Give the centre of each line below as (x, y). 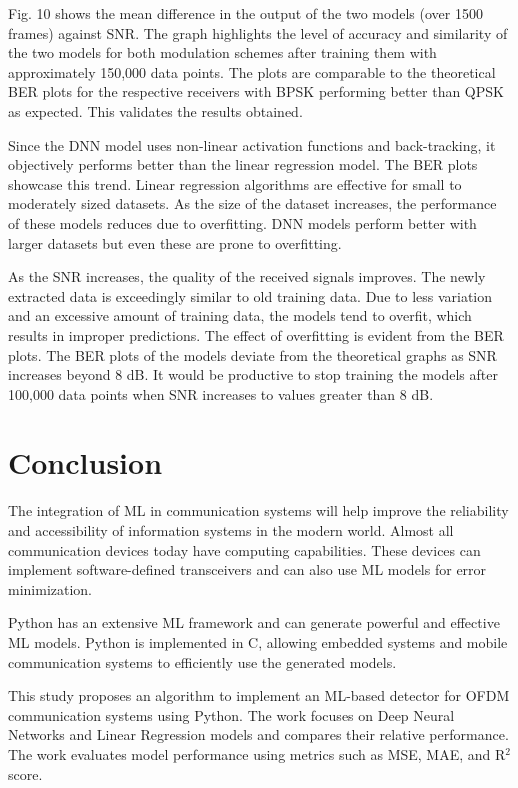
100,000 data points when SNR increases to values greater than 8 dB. (221, 393)
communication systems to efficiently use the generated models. (202, 661)
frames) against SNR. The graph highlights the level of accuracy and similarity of (258, 32)
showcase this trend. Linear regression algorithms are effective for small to (235, 183)
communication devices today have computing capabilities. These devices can (244, 549)
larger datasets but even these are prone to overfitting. (175, 242)
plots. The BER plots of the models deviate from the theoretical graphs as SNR (252, 354)
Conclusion (85, 462)
